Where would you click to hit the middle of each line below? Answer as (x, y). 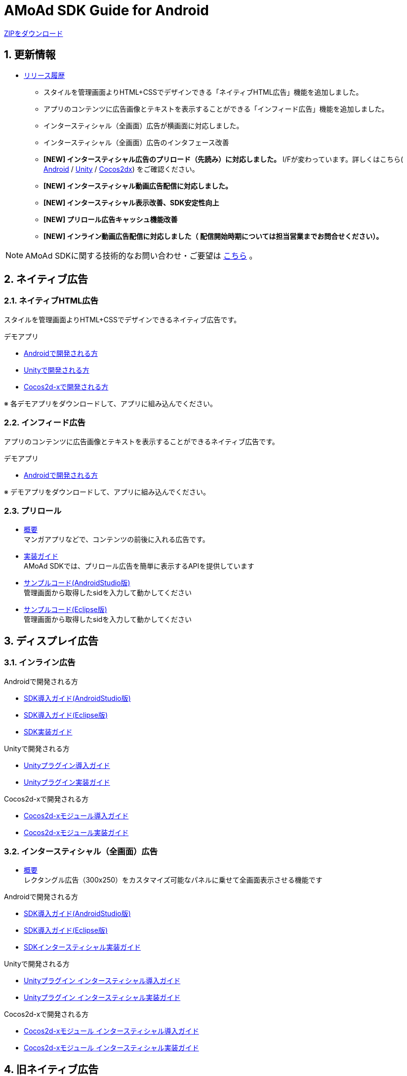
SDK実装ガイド (48, 731)
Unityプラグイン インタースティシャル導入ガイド (102, 981)
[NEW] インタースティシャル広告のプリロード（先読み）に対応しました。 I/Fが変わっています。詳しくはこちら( (224, 159)
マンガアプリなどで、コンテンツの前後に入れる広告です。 (117, 539)
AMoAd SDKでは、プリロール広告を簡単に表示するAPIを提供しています (139, 566)
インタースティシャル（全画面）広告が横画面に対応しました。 (143, 125)
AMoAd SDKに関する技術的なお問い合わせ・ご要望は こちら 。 (141, 255)
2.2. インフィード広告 (45, 423)
